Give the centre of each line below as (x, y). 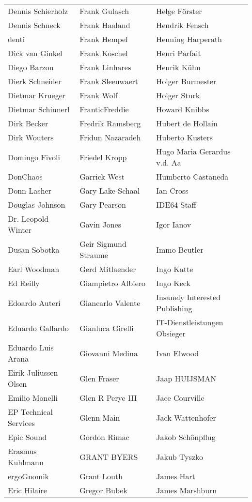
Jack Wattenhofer (186, 417)
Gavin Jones (100, 224)
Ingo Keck (173, 283)
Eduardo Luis (31, 347)
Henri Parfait (179, 53)
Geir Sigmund (103, 244)
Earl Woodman (34, 269)
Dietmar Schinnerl (39, 109)
